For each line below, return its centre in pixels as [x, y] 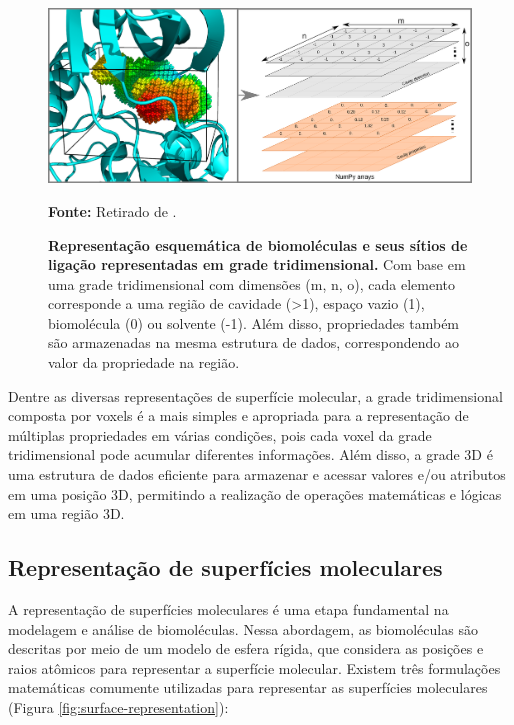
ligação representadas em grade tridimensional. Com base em [257, 264]
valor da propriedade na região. [144, 362]
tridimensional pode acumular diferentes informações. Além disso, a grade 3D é [250, 454]
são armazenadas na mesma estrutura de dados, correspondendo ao [253, 342]
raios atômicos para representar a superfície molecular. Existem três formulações [254, 667]
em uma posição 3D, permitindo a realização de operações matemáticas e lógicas [255, 493]
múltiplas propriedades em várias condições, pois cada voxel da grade [220, 434]
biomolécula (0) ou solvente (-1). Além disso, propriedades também [254, 322]
